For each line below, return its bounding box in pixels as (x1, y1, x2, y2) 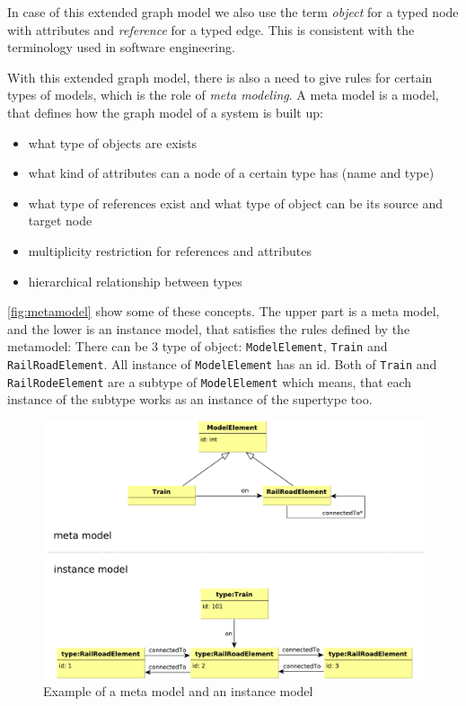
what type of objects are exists (28, 133, 198, 152)
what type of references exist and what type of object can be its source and (28, 193, 444, 212)
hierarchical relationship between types (28, 271, 242, 290)
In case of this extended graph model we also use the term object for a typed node (7, 3, 459, 21)
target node (28, 211, 92, 230)
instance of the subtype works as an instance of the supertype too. (7, 390, 373, 409)
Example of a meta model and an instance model (43, 682, 313, 701)
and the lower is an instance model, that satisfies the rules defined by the (7, 319, 410, 338)
